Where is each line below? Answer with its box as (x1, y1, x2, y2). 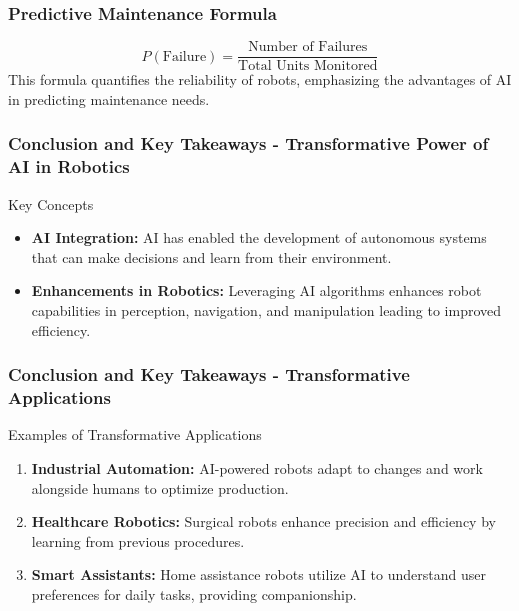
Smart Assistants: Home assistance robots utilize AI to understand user (31, 564, 486, 585)
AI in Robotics (8, 154, 130, 179)
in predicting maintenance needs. (8, 88, 210, 109)
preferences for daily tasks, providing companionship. (31, 583, 357, 604)
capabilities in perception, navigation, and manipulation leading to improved (31, 299, 502, 320)
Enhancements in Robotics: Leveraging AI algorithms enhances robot (31, 280, 482, 301)
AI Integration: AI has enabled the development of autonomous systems (31, 227, 487, 248)
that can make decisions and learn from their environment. (31, 246, 392, 267)
